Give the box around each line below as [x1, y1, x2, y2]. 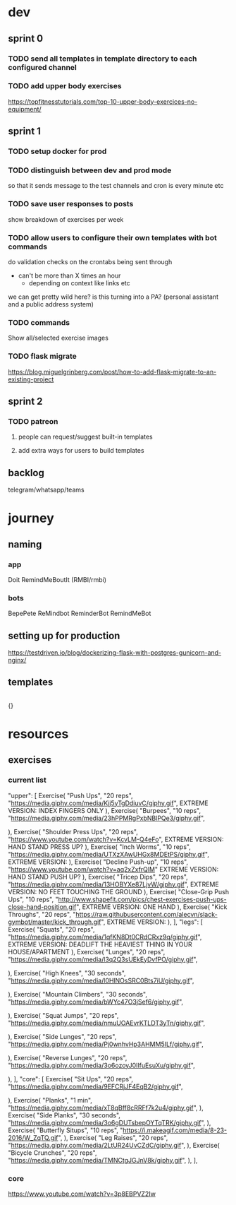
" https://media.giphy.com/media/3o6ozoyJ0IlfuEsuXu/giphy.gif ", [8, 1061, 196, 1069]
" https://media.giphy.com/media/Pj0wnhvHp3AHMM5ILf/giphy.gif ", [8, 1040, 204, 1048]
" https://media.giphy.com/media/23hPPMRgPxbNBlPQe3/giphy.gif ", [8, 814, 205, 822]
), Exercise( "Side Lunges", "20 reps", [8, 1032, 117, 1040]
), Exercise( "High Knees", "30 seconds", [8, 968, 126, 977]
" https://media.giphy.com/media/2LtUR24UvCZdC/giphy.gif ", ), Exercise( [8, 1141, 221, 1149]
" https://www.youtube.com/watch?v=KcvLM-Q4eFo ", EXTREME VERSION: [8, 835, 224, 843]
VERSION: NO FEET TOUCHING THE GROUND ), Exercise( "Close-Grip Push [8, 887, 230, 896]
